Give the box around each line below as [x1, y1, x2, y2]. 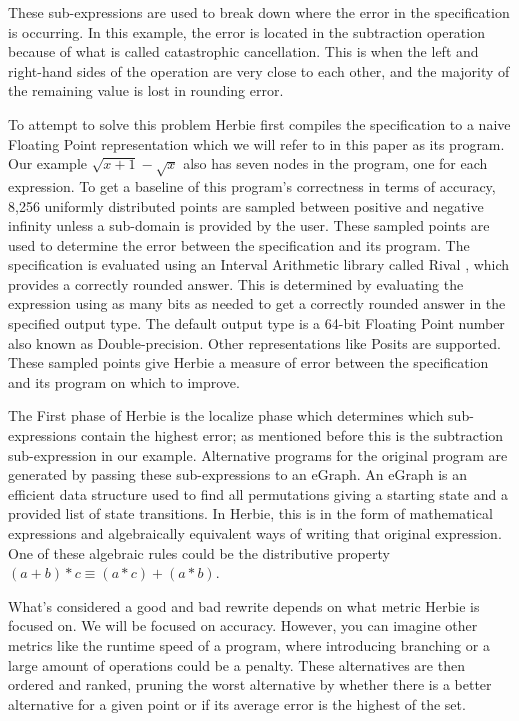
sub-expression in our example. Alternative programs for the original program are [8, 444, 508, 465]
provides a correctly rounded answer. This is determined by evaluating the [8, 273, 464, 294]
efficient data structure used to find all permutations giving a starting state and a [8, 483, 508, 504]
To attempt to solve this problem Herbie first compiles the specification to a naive [8, 113, 511, 134]
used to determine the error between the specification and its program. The [8, 234, 470, 255]
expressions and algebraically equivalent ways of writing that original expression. [8, 523, 502, 544]
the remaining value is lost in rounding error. [8, 80, 284, 101]
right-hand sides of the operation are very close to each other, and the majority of [8, 60, 510, 81]
